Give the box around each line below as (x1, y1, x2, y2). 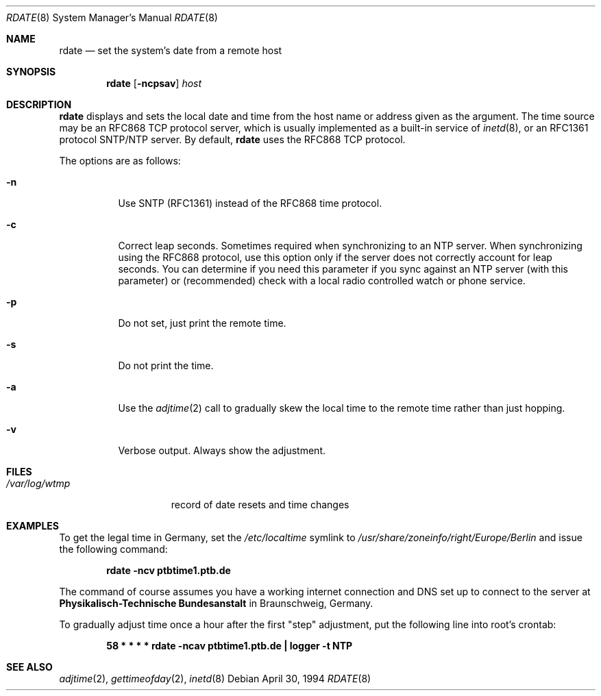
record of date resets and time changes (171, 499, 349, 510)
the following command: (59, 543, 168, 555)
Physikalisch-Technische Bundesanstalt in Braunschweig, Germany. (59, 597, 373, 609)
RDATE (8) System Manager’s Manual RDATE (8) (6, 12, 218, 23)
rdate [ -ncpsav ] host (106, 77, 202, 89)
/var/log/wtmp (6, 477, 71, 489)
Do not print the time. (118, 360, 214, 371)
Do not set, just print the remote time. (118, 317, 286, 329)
